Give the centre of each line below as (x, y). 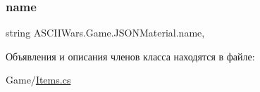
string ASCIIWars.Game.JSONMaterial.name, (105, 33)
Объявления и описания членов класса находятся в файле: (130, 56)
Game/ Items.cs (38, 80)
